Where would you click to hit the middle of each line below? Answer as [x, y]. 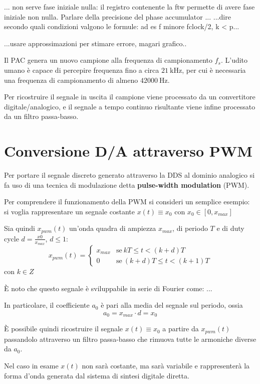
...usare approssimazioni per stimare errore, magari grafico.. [95, 43]
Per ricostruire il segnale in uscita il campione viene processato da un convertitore [130, 97]
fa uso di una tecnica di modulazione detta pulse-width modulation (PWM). [127, 184]
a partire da [181, 329]
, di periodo [190, 228]
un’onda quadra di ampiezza [113, 228]
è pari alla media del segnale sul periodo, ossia [172, 305]
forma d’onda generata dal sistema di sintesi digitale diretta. [97, 375]
